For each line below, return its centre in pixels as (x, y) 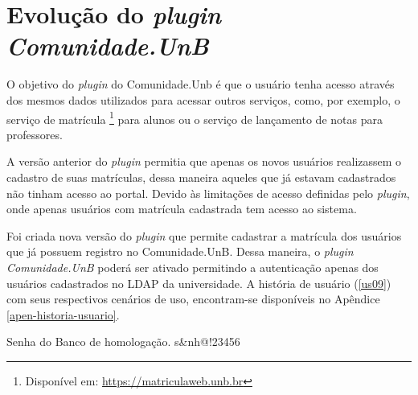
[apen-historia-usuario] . (63, 314)
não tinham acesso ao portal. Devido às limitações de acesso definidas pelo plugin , (208, 193)
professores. (35, 134)
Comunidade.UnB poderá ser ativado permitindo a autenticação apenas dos (193, 267)
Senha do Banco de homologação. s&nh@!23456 (123, 342)
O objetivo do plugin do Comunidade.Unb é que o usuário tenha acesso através (201, 84)
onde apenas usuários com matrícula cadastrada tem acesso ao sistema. (182, 209)
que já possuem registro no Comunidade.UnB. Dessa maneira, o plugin (180, 251)
